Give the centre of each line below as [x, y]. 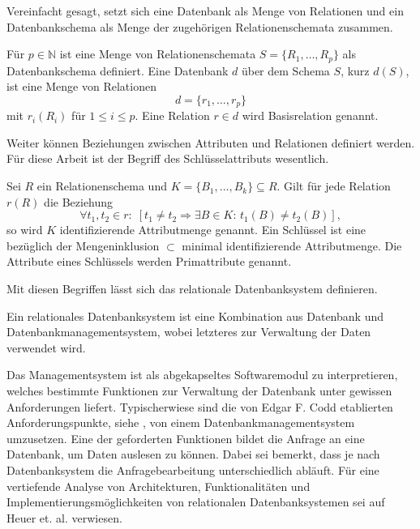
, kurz [355, 70]
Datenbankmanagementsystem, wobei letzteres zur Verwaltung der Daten [189, 332]
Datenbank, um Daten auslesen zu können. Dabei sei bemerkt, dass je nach [193, 454]
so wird [25, 230]
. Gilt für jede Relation [334, 186]
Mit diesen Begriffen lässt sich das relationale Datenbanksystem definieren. [192, 289]
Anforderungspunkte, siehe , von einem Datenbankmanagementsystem [181, 422]
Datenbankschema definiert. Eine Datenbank [118, 70]
